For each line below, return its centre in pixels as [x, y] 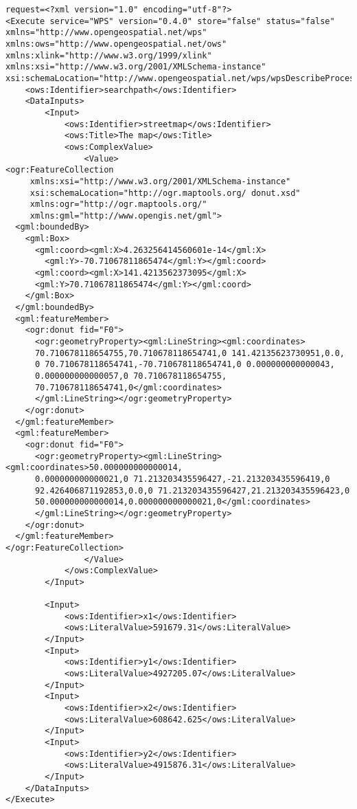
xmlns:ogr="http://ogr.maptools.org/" [118, 204]
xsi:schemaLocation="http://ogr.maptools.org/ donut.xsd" [165, 193]
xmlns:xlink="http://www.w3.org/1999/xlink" [109, 55]
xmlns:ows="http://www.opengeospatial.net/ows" [116, 44]
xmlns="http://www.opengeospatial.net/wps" [106, 33]
